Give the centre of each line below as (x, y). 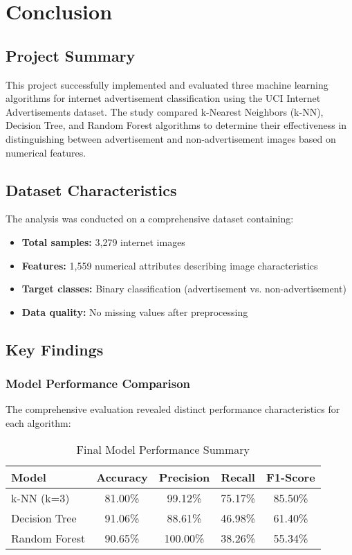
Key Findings (55, 349)
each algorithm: (38, 422)
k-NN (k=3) (40, 497)
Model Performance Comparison (98, 384)
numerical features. (46, 152)
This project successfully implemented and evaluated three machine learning (167, 84)
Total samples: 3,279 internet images (103, 241)
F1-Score (291, 477)
